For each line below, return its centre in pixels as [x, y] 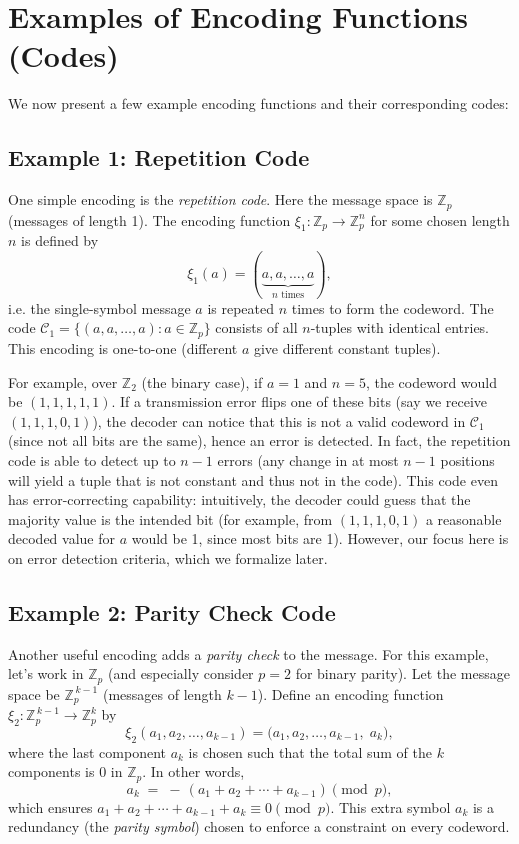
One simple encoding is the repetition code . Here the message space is [220, 199]
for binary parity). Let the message [402, 673]
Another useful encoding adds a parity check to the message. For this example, [248, 653]
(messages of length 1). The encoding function [149, 219]
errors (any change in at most [308, 459]
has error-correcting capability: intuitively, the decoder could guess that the [239, 499]
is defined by [60, 240]
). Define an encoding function [350, 693]
